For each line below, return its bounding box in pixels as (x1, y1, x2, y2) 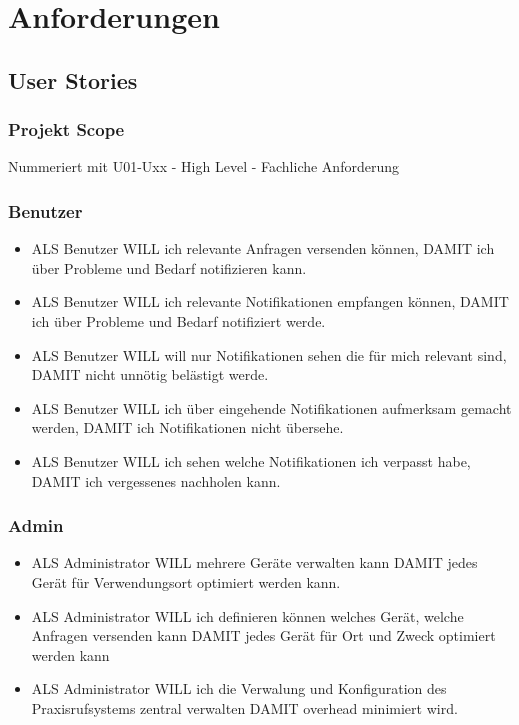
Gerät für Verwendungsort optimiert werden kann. (31, 571, 341, 592)
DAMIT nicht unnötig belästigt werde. (31, 364, 269, 385)
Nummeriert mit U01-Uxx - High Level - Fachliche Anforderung (8, 156, 399, 177)
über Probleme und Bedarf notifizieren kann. (31, 257, 307, 278)
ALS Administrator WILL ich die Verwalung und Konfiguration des (31, 678, 447, 699)
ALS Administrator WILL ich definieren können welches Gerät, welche (31, 605, 464, 626)
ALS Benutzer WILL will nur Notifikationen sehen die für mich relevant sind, (31, 344, 507, 365)
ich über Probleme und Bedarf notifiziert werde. (31, 310, 326, 331)
